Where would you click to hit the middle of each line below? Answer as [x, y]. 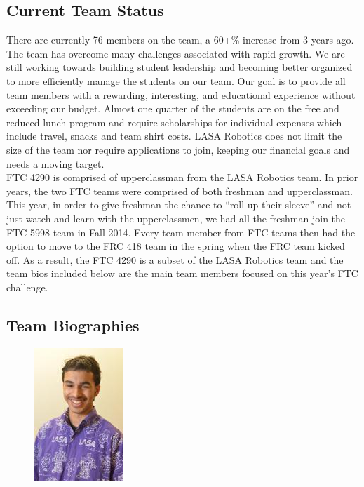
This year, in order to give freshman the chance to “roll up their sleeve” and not [179, 205]
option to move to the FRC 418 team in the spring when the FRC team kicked [176, 246]
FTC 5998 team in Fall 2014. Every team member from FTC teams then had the [181, 232]
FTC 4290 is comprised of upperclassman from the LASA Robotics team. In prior [182, 177]
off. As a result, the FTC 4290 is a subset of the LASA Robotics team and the [175, 259]
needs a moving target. [55, 163]
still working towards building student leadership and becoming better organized [180, 67]
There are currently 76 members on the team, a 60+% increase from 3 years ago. [180, 40]
